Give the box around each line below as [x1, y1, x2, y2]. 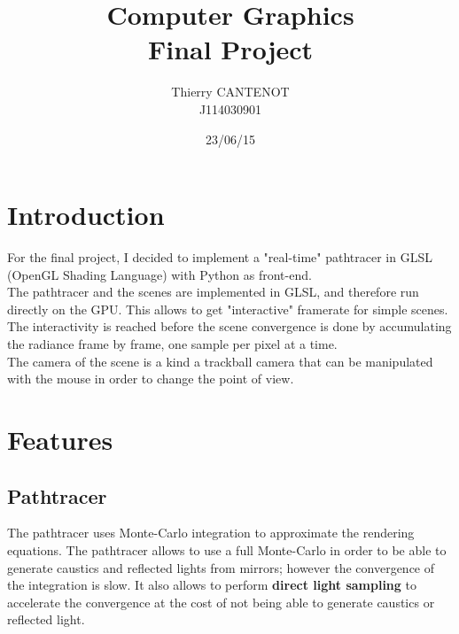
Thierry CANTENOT [171, 82, 290, 101]
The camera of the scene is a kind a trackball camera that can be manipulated [7, 352, 433, 370]
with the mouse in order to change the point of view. [7, 369, 294, 388]
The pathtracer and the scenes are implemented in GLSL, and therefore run [7, 282, 419, 301]
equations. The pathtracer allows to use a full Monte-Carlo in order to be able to [7, 540, 447, 559]
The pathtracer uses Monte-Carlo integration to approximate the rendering [7, 523, 415, 542]
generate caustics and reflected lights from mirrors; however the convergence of [7, 558, 435, 576]
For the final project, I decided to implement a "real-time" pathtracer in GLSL [7, 248, 432, 267]
